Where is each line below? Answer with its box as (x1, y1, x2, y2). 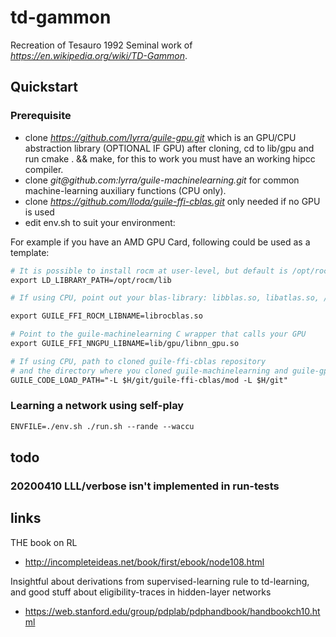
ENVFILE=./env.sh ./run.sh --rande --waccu (10, 421, 195, 431)
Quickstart (10, 79, 79, 96)
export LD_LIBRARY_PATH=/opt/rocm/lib (10, 275, 172, 285)
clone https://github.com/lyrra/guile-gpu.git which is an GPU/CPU (24, 131, 297, 143)
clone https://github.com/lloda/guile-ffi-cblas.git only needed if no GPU (24, 195, 321, 207)
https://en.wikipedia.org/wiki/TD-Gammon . (10, 49, 188, 61)
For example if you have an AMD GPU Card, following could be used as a (10, 236, 311, 248)
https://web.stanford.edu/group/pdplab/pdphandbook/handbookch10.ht (24, 605, 321, 617)
